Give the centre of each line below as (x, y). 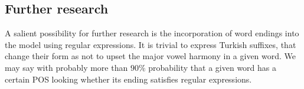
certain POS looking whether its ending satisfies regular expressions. (128, 79)
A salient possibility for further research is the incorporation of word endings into (152, 33)
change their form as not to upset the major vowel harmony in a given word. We (151, 56)
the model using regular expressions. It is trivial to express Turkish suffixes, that (151, 44)
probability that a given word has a (213, 67)
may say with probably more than (66, 67)
